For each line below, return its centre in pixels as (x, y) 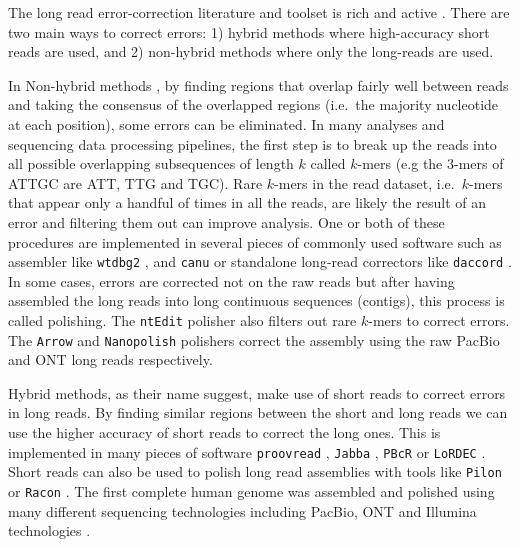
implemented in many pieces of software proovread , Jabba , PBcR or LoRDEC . (247, 451)
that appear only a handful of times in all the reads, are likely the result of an (247, 202)
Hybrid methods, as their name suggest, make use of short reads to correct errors (257, 392)
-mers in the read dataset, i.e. (364, 182)
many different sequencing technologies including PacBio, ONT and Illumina (242, 510)
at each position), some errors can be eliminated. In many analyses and (226, 123)
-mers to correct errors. (439, 319)
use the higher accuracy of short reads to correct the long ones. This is (224, 432)
